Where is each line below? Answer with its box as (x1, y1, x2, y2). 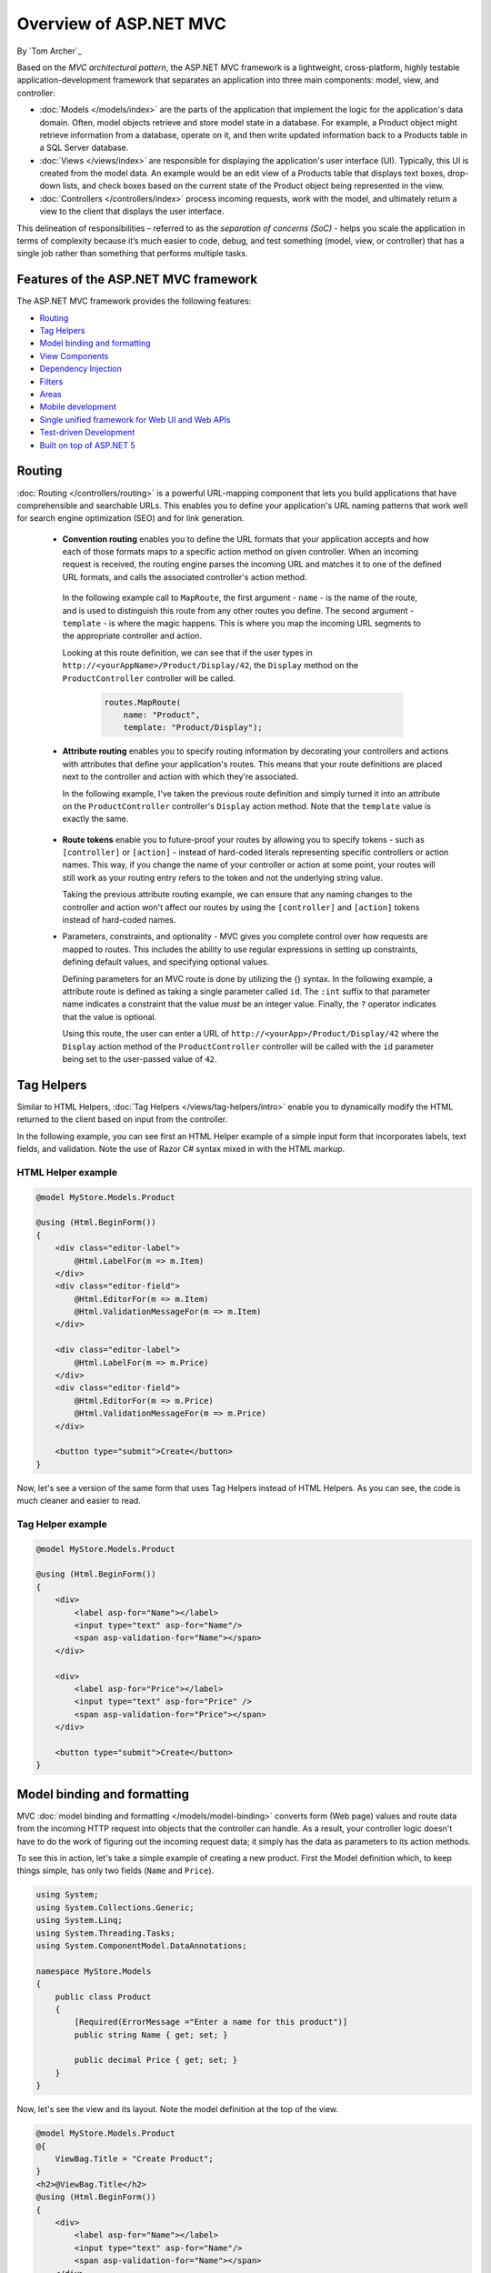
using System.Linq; (35, 1915, 123, 1926)
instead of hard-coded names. (62, 915, 176, 926)
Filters (39, 375, 64, 386)
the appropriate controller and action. (62, 630, 203, 641)
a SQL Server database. (39, 142, 129, 154)
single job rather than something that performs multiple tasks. (16, 248, 248, 259)
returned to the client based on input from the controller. (16, 1114, 228, 1125)
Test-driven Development (39, 427, 135, 438)
